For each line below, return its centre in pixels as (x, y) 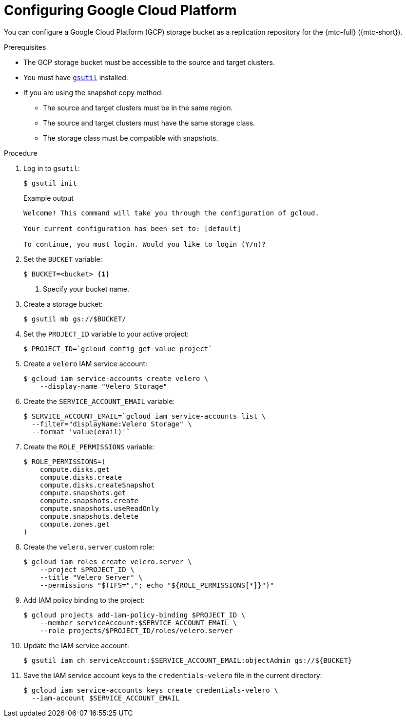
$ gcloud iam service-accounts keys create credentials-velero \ (151, 690)
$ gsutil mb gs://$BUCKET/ (75, 319)
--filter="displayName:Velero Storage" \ (112, 424)
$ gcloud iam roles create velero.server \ (108, 562)
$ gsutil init (50, 183)
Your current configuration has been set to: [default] (132, 228)
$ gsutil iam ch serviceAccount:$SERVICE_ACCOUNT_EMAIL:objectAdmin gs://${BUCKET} (188, 660)
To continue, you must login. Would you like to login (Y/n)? (145, 244)
